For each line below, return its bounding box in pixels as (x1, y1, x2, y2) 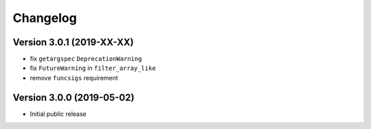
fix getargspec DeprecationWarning (30, 55, 142, 63)
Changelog (12, 10, 77, 25)
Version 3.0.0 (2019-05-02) (12, 91, 135, 103)
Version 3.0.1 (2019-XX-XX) (12, 36, 134, 48)
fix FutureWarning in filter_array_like (30, 64, 156, 72)
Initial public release (30, 110, 87, 118)
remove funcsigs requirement (30, 73, 118, 82)
